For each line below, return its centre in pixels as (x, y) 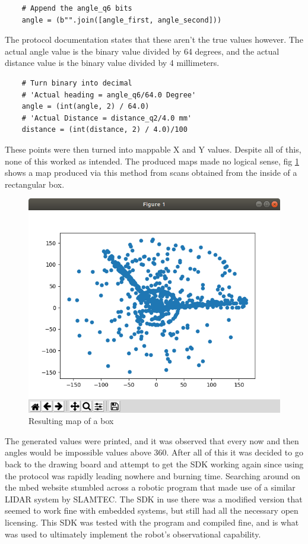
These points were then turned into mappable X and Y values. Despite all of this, (153, 149)
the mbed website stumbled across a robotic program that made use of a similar (150, 487)
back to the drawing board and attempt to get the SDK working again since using (154, 464)
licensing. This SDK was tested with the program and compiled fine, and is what (152, 522)
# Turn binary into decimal (77, 83)
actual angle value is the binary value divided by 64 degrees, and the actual (142, 51)
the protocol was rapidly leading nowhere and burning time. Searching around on (153, 475)
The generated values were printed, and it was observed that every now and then (152, 440)
